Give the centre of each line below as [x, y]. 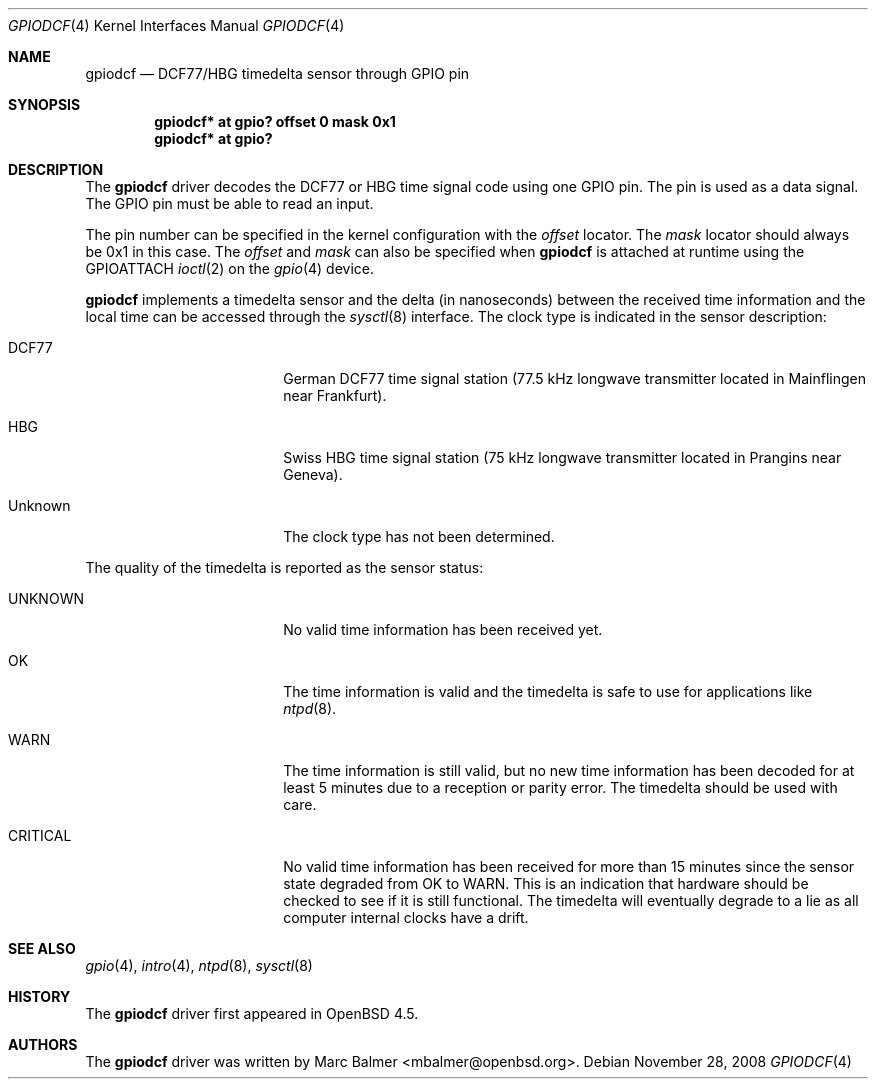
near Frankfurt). [335, 395]
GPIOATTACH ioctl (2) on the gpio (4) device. [229, 268]
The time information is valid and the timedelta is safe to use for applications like [548, 691]
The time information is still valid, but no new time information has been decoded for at [569, 770]
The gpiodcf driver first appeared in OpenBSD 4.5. [252, 1013]
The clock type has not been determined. [419, 536]
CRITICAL [40, 835]
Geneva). [313, 474]
